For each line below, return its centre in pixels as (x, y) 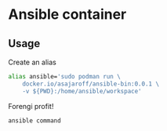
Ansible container (67, 15)
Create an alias (32, 62)
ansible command (34, 120)
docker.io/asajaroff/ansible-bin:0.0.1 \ (91, 84)
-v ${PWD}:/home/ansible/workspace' (82, 91)
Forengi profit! (31, 106)
